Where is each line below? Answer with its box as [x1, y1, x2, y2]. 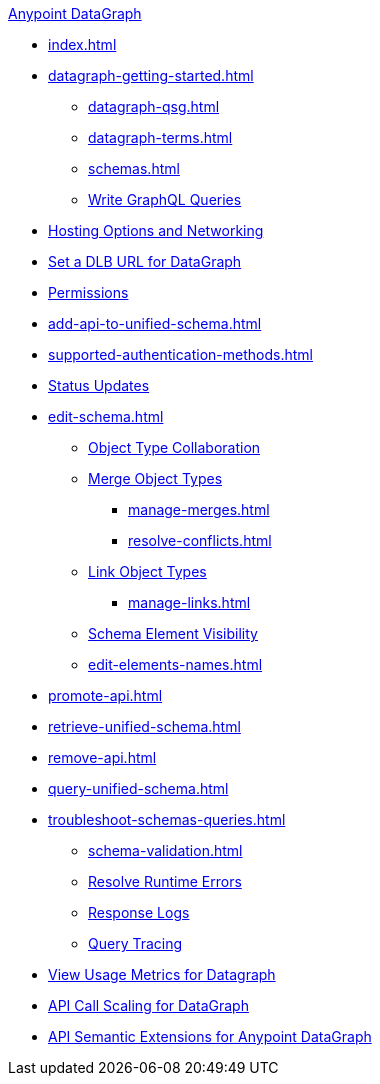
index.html [48, 36, 117, 53]
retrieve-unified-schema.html [48, 718, 241, 735]
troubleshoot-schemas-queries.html [48, 811, 286, 828]
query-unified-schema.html [48, 780, 229, 797]
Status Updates [48, 377, 150, 394]
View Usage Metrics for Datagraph [48, 966, 276, 983]
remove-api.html [48, 749, 157, 766]
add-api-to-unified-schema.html [48, 315, 262, 332]
